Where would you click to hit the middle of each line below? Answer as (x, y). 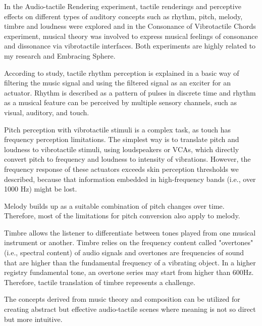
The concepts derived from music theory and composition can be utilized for (122, 299)
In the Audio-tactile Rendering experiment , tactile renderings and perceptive (123, 6)
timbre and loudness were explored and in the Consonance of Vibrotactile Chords (130, 26)
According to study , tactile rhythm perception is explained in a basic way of (122, 73)
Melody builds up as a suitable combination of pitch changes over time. (114, 205)
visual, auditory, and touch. (47, 112)
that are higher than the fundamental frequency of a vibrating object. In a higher (130, 262)
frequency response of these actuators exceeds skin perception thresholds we (121, 169)
